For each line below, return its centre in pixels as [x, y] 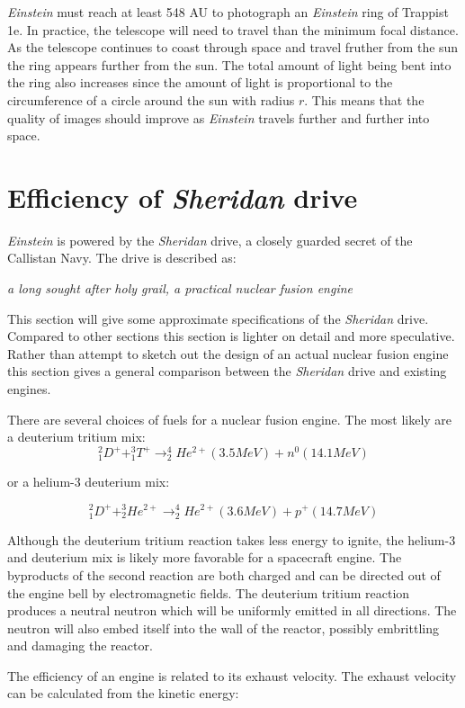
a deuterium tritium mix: [76, 437]
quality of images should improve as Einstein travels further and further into [219, 117]
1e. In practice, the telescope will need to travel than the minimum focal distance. [233, 29]
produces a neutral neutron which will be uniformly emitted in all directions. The [232, 610]
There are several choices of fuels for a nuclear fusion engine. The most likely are [230, 419]
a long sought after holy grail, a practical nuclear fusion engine [180, 288]
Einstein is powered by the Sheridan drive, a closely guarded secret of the [210, 240]
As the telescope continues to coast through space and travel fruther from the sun [233, 47]
